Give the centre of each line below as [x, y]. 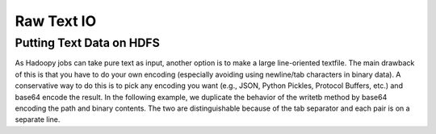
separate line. [38, 119]
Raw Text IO [56, 21]
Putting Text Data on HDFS [88, 43]
